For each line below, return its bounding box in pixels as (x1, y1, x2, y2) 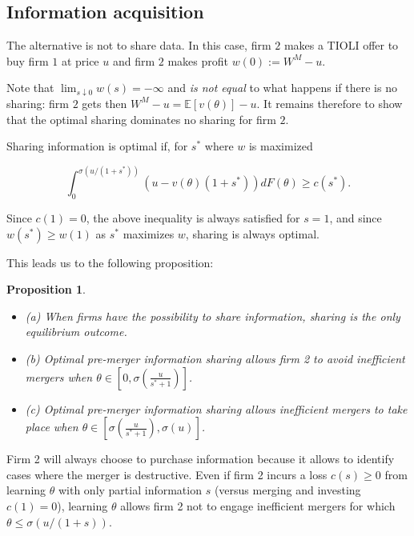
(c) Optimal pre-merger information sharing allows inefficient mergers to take (25, 400, 408, 417)
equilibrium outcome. (25, 323, 127, 340)
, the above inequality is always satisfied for (86, 210, 300, 226)
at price (61, 52, 99, 69)
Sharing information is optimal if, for (6, 138, 188, 154)
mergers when (25, 368, 93, 385)
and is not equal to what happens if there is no (167, 79, 397, 96)
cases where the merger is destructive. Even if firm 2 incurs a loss (6, 466, 328, 482)
